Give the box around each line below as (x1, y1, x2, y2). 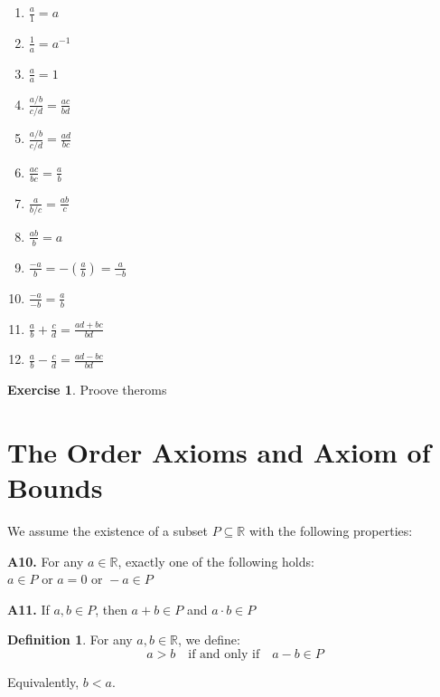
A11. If (7, 599, 50, 618)
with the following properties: (248, 521, 413, 540)
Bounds (7, 469, 103, 506)
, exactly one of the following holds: (117, 551, 314, 570)
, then (95, 599, 127, 618)
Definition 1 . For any (7, 630, 133, 649)
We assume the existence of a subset (7, 521, 208, 540)
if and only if (188, 648, 260, 662)
